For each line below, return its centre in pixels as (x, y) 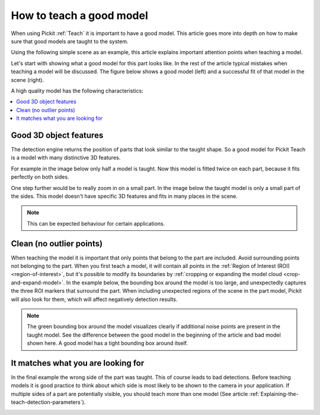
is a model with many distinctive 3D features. (66, 158)
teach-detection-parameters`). (48, 402)
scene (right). (28, 80)
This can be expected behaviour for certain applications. (96, 223)
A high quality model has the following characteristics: (77, 91)
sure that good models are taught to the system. (70, 41)
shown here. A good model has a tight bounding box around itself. (107, 343)
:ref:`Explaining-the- (274, 394)
